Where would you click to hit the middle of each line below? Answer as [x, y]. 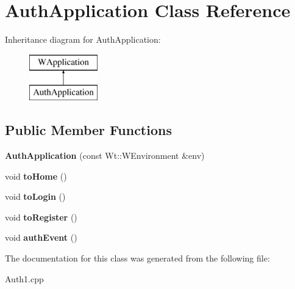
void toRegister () [41, 217]
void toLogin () [35, 196]
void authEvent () [41, 237]
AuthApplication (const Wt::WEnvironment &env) [105, 155]
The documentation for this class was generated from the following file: [137, 258]
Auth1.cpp [24, 278]
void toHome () [36, 176]
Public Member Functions [88, 130]
